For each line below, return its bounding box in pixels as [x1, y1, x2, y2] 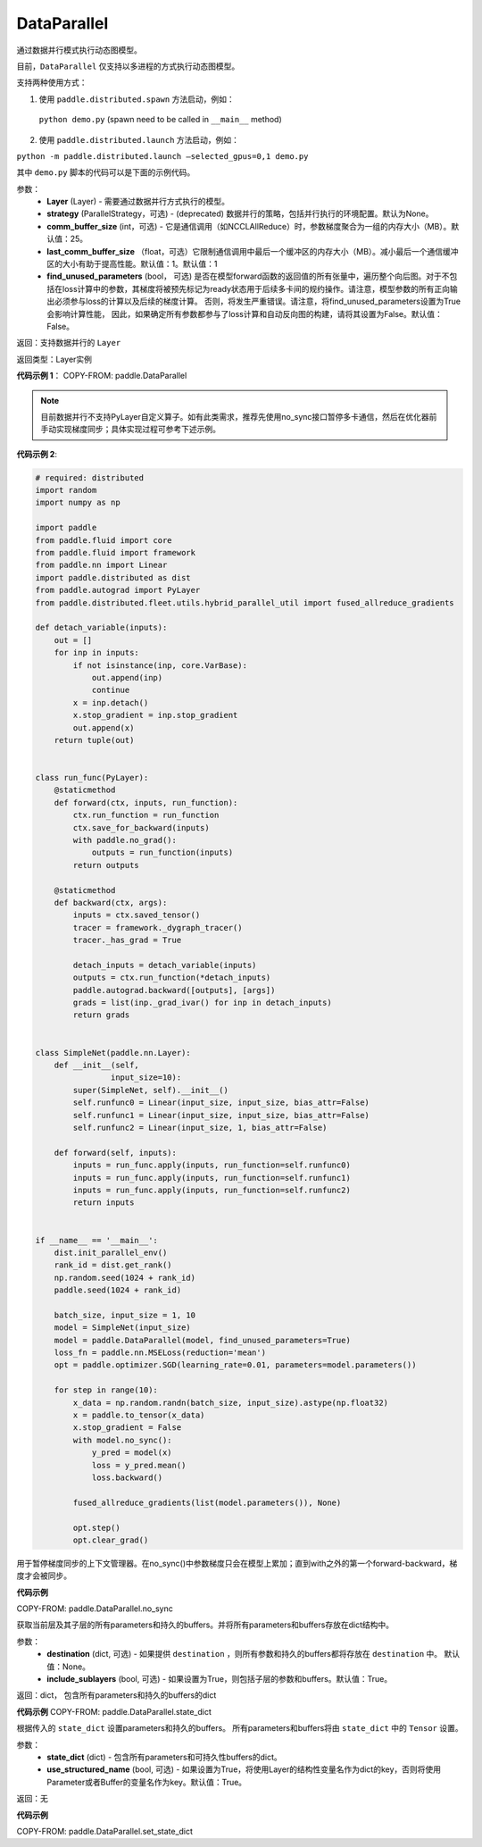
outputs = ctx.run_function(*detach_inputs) [72, 973, 271, 982]
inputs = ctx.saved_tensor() [72, 910, 201, 920]
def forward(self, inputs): [54, 1148, 178, 1158]
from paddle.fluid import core [35, 535, 173, 545]
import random [35, 485, 97, 496]
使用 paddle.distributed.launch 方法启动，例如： [38, 134, 240, 145]
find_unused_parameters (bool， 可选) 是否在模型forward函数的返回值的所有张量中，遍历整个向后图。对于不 [46, 271, 450, 281]
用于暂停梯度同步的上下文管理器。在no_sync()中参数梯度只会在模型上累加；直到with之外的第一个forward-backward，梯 [16, 1558, 458, 1568]
